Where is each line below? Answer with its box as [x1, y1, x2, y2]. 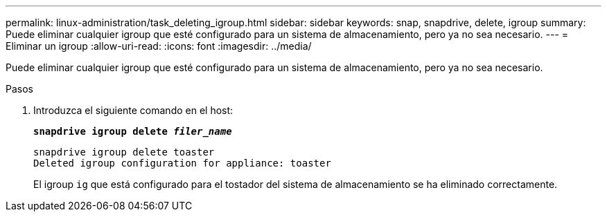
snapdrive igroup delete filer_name [33, 126, 232, 137]
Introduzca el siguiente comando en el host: [33, 104, 234, 116]
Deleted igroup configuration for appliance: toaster [33, 158, 331, 169]
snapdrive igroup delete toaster [33, 147, 215, 158]
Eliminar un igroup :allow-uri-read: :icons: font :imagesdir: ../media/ [6, 40, 312, 52]
